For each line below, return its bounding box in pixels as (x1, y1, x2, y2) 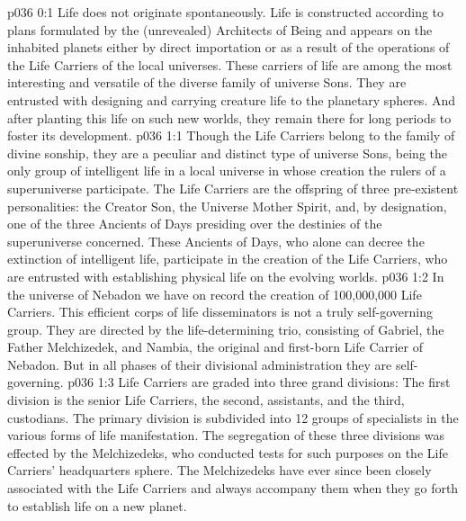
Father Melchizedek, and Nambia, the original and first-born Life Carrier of (7, 337, 424, 356)
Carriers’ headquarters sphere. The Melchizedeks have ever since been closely (7, 461, 432, 480)
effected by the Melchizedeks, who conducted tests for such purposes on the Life (7, 443, 448, 462)
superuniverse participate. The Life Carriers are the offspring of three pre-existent (7, 178, 459, 197)
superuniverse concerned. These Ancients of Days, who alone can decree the (7, 231, 425, 250)
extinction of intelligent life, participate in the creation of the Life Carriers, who (7, 249, 448, 268)
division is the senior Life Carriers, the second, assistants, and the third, (7, 391, 405, 409)
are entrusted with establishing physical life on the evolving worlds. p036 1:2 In (7, 266, 444, 285)
